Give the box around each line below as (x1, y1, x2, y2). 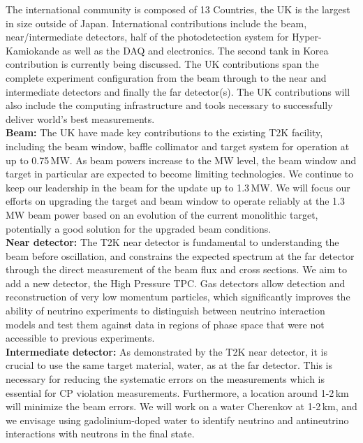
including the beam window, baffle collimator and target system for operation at (6, 138, 350, 153)
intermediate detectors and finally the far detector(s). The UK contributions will (6, 84, 350, 99)
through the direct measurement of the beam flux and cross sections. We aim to (6, 262, 347, 277)
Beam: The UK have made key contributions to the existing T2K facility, (6, 125, 323, 140)
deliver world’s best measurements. (6, 111, 155, 126)
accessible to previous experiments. (6, 331, 155, 345)
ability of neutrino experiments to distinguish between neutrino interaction (6, 303, 325, 318)
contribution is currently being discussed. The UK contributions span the (6, 57, 319, 71)
